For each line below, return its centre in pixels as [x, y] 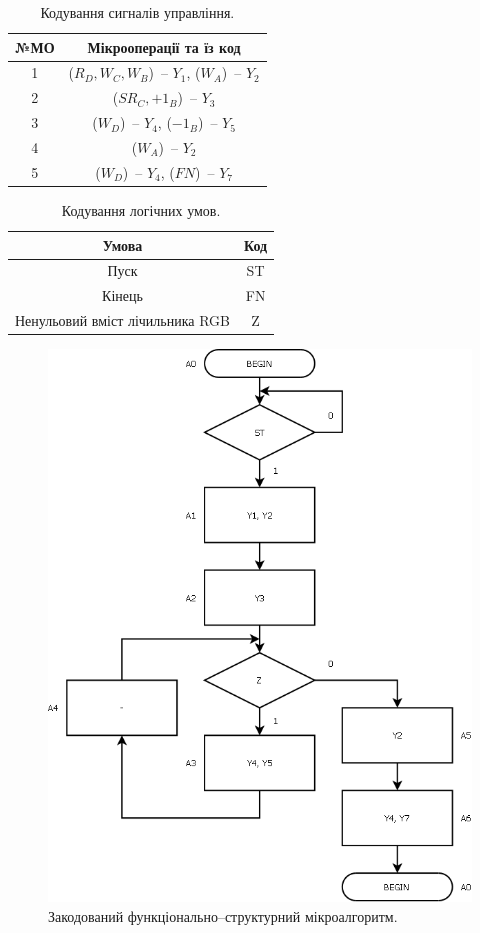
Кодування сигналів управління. [137, 12]
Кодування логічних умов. [141, 209]
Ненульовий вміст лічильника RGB [122, 320]
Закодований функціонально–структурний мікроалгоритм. [223, 915]
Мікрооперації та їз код [164, 46]
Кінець [122, 295]
